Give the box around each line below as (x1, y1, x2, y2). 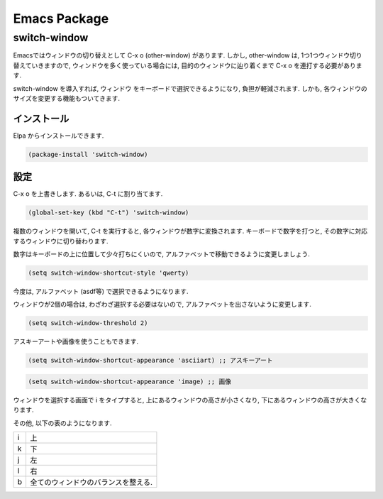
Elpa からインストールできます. (13, 131, 104, 140)
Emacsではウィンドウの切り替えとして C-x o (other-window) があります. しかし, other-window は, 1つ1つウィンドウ (13, 51, 350, 60)
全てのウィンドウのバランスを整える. (30, 478, 152, 488)
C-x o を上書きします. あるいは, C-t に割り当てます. (13, 190, 163, 198)
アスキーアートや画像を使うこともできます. (13, 337, 139, 346)
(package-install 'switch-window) (28, 150, 148, 158)
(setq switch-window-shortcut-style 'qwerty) (28, 269, 189, 277)
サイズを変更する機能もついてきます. (13, 94, 121, 102)
